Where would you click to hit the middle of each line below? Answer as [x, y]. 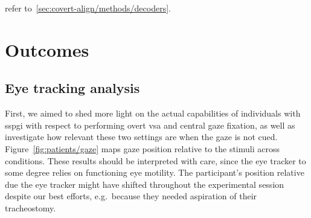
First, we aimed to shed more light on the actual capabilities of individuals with [153, 113]
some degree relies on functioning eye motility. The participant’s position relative [155, 172]
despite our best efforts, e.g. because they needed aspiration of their [131, 196]
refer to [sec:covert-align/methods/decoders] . [88, 8]
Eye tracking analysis [72, 88]
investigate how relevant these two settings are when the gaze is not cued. [141, 137]
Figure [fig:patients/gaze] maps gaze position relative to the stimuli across [142, 148]
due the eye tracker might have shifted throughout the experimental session [145, 184]
